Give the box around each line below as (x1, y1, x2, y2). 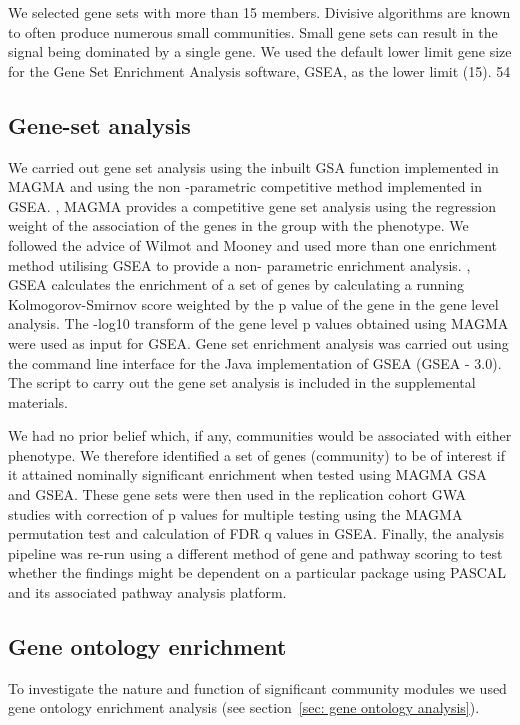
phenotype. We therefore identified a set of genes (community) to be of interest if (8, 444, 505, 465)
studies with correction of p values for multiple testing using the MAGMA (8, 503, 463, 524)
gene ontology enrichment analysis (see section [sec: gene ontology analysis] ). (8, 697, 480, 718)
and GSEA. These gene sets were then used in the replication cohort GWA (8, 484, 467, 505)
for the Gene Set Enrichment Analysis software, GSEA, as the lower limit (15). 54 (8, 60, 511, 81)
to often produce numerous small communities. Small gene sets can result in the (8, 21, 498, 42)
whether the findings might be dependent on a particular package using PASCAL (8, 562, 507, 583)
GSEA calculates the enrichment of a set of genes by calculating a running (8, 274, 464, 295)
